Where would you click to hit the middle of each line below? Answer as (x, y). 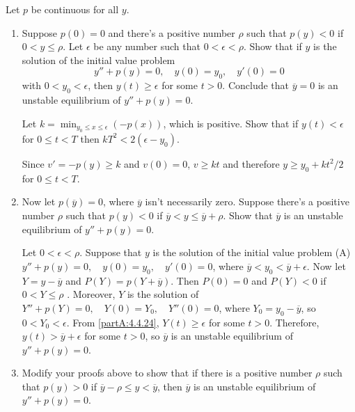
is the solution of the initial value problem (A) (252, 252)
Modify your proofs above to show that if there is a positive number (167, 373)
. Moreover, (91, 294)
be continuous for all (75, 9)
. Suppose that (111, 252)
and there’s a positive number (172, 32)
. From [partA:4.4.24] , (113, 322)
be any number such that (147, 46)
